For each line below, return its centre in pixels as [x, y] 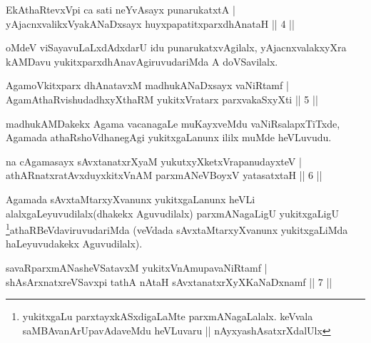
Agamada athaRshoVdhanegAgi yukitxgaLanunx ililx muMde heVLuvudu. [169, 137]
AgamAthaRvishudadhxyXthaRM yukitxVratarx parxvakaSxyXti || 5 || [162, 99]
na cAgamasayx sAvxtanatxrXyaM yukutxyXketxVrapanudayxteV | [154, 161]
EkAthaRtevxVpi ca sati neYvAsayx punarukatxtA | [121, 9]
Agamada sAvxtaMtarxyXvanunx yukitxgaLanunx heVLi [131, 199]
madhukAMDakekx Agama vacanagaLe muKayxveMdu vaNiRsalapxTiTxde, [173, 123]
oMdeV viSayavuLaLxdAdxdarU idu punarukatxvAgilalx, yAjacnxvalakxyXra [176, 47]
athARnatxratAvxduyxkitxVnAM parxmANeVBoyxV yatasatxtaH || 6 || [164, 175]
